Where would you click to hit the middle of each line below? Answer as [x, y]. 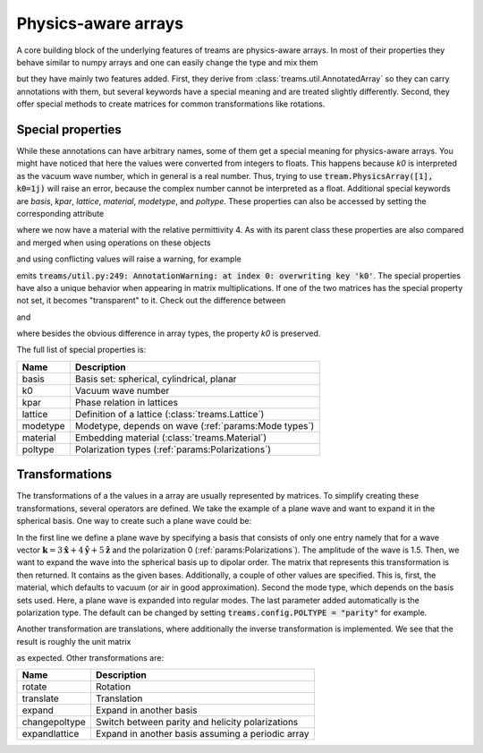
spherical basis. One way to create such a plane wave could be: [134, 521]
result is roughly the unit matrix [74, 641]
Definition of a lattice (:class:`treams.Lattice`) [169, 414]
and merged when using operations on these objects [114, 243]
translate [41, 698]
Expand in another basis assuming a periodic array [202, 734]
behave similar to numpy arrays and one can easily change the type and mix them [167, 62]
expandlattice [51, 734]
